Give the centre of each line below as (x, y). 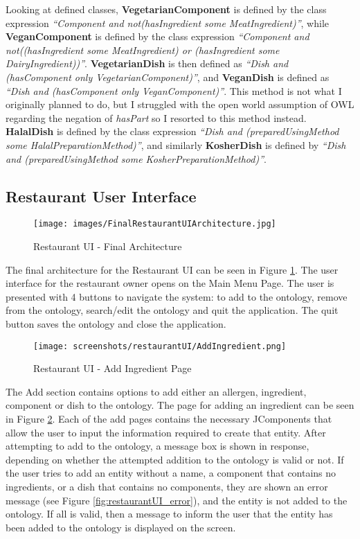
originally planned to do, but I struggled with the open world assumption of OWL (180, 104)
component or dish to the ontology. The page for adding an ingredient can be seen (180, 405)
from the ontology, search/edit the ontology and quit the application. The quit (172, 310)
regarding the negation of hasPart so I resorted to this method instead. (156, 117)
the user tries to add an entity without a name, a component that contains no (171, 473)
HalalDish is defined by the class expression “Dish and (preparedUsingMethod (172, 131)
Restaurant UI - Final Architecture (108, 246)
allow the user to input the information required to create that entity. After (166, 432)
